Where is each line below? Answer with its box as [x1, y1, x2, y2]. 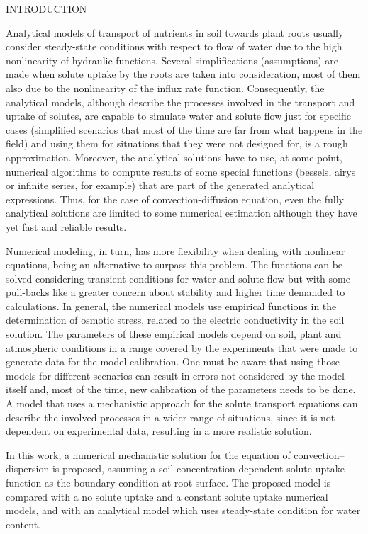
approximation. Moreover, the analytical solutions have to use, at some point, [6, 149, 342, 164]
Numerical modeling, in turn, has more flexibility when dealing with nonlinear [6, 243, 345, 258]
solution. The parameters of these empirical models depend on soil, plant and [6, 326, 342, 341]
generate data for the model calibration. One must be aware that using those [6, 354, 340, 369]
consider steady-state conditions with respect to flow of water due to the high [6, 39, 342, 54]
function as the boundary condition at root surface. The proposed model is [6, 475, 331, 489]
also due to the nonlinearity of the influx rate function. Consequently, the [6, 80, 325, 95]
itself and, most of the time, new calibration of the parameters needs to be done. [6, 382, 356, 397]
